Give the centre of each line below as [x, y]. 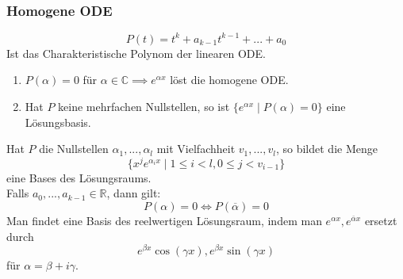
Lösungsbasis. [58, 122]
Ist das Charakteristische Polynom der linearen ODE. [136, 53]
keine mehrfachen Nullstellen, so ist [144, 106]
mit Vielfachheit [196, 149]
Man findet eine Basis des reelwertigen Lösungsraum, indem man [164, 220]
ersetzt [381, 220]
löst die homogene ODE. [229, 80]
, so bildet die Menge [326, 149]
